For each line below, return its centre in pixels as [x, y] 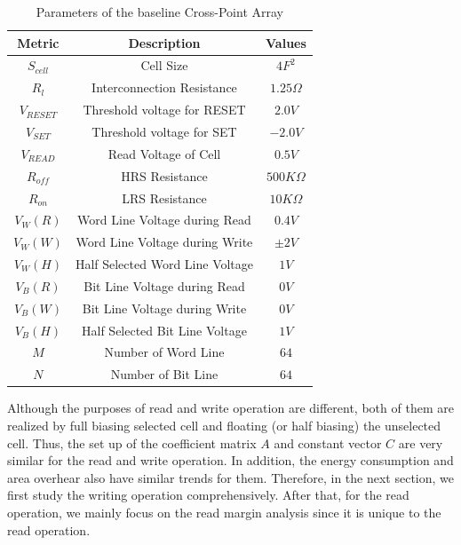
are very [421, 442]
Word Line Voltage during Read [164, 220]
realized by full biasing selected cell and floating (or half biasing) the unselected [224, 425]
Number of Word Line [164, 352]
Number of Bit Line [164, 374]
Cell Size [164, 65]
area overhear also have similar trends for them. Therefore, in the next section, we [231, 477]
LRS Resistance [164, 197]
